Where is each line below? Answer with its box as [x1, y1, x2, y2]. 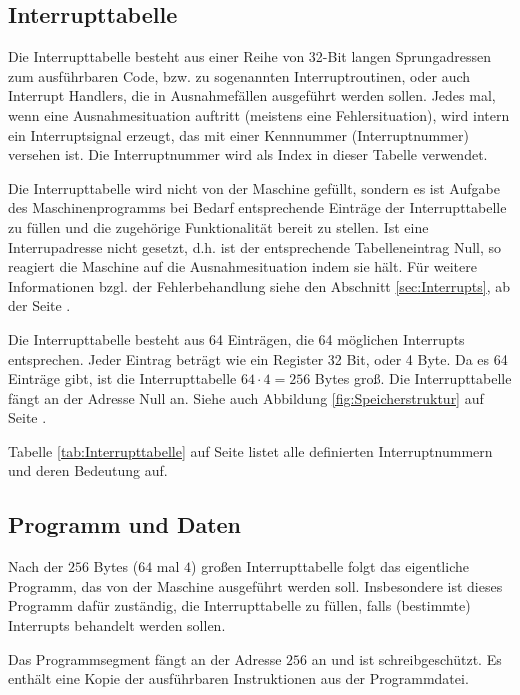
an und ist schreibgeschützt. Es [311, 648, 502, 669]
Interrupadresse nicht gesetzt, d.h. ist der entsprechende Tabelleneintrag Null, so [8, 236, 502, 257]
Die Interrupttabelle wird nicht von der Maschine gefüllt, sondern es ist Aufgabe [8, 177, 500, 198]
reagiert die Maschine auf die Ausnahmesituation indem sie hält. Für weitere [8, 256, 477, 277]
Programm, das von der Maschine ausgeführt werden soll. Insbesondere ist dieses [8, 575, 503, 596]
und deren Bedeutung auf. [8, 460, 168, 481]
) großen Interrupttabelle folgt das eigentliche [191, 556, 469, 577]
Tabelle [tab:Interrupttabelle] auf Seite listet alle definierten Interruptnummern [8, 440, 493, 461]
